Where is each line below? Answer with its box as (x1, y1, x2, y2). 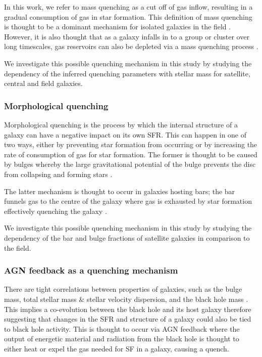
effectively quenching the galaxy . (4, 205, 107, 216)
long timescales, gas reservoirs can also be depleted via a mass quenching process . (4, 41, 258, 52)
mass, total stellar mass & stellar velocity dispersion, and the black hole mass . (4, 293, 248, 304)
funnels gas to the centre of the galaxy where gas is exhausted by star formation (4, 196, 252, 206)
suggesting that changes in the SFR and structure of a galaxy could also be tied (4, 314, 251, 324)
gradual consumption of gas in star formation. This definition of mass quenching (4, 11, 252, 22)
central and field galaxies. (4, 78, 83, 88)
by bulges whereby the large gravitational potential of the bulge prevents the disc (4, 159, 256, 169)
